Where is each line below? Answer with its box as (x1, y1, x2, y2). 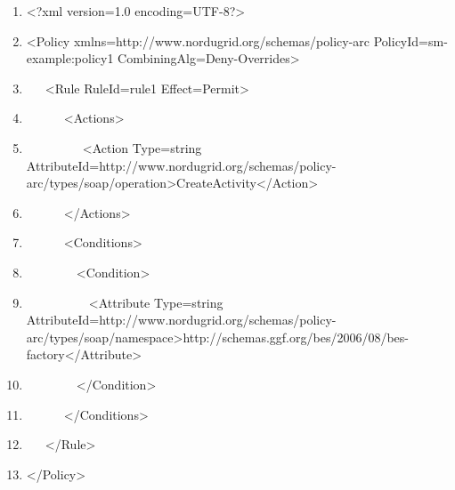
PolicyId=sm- (373, 31, 448, 50)
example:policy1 (26, 49, 114, 68)
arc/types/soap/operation (26, 173, 167, 192)
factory (26, 345, 65, 364)
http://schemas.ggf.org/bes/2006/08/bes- (183, 327, 409, 346)
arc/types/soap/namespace (26, 327, 174, 346)
